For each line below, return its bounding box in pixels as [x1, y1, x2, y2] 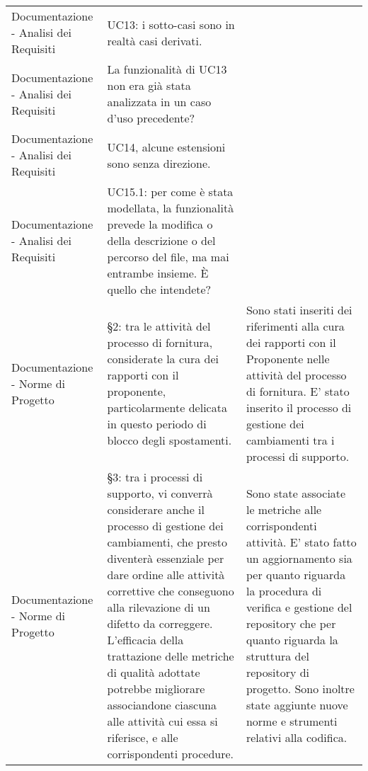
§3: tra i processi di [107, 469, 203, 485]
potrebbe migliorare [107, 680, 205, 697]
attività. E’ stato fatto [246, 534, 357, 550]
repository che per [246, 615, 336, 632]
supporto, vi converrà [107, 485, 213, 501]
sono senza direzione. [107, 154, 211, 171]
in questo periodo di [107, 416, 207, 432]
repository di [246, 664, 310, 680]
